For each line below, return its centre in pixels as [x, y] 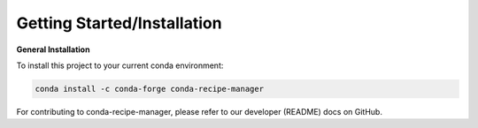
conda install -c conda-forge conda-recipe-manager [150, 89]
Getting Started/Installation [119, 23]
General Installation [53, 49]
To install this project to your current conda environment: [120, 65]
